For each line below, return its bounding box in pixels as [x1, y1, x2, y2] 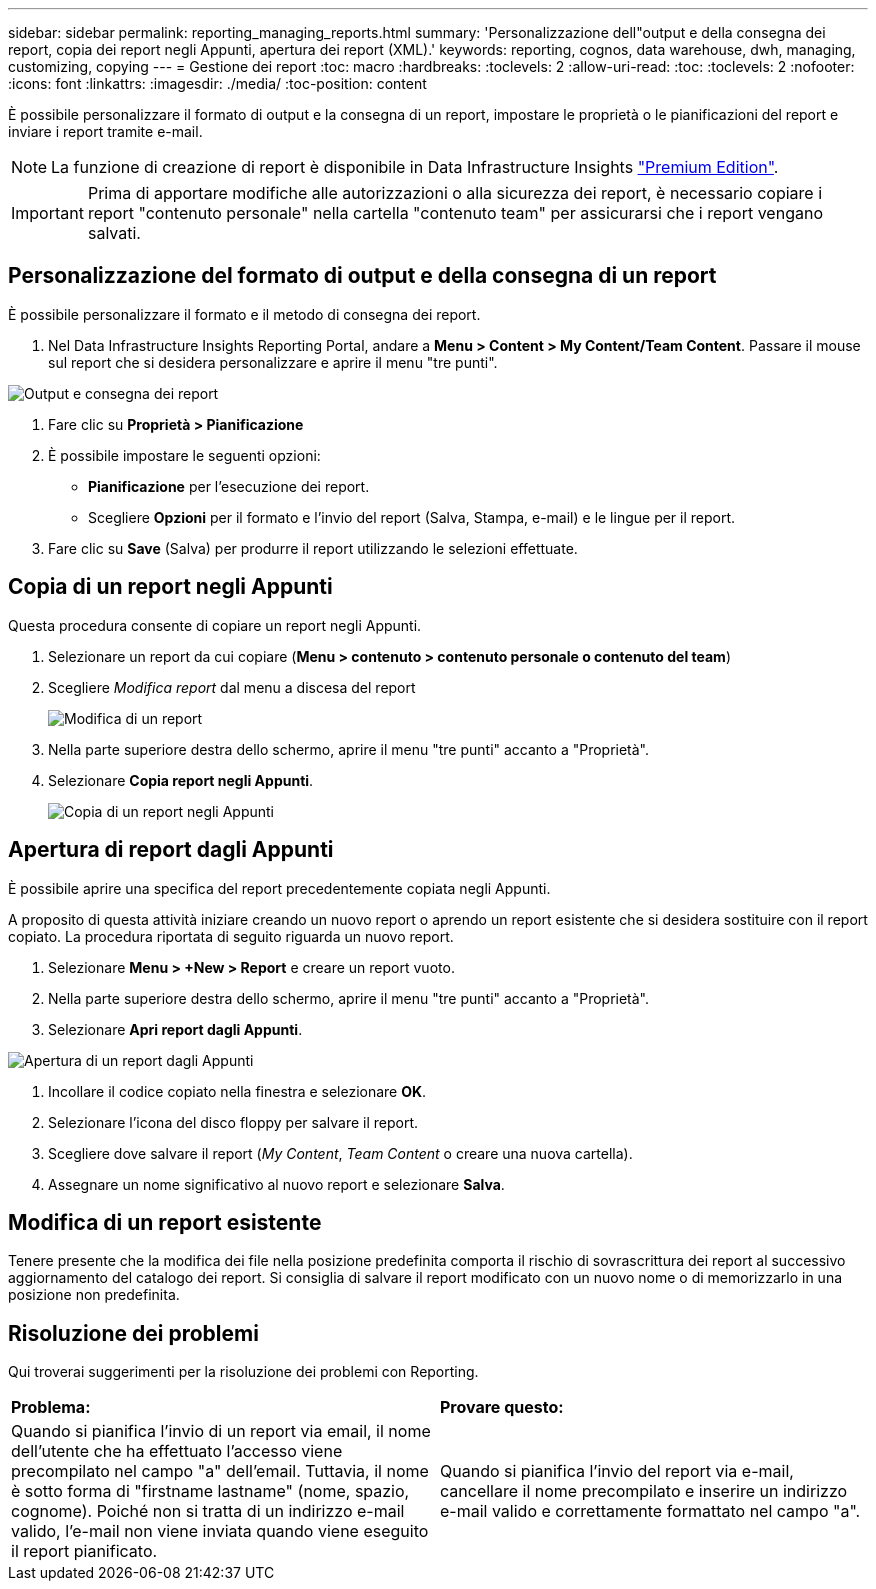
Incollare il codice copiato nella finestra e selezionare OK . [48, 1082, 427, 1100]
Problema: [11, 1397, 91, 1418]
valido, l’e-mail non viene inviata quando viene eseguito [11, 1521, 429, 1542]
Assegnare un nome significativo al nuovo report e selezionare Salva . [48, 1175, 505, 1193]
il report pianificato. [11, 1541, 158, 1562]
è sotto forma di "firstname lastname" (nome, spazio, [11, 1481, 410, 1502]
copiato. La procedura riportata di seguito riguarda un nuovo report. [8, 927, 454, 945]
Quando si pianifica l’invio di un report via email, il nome [11, 1421, 431, 1442]
